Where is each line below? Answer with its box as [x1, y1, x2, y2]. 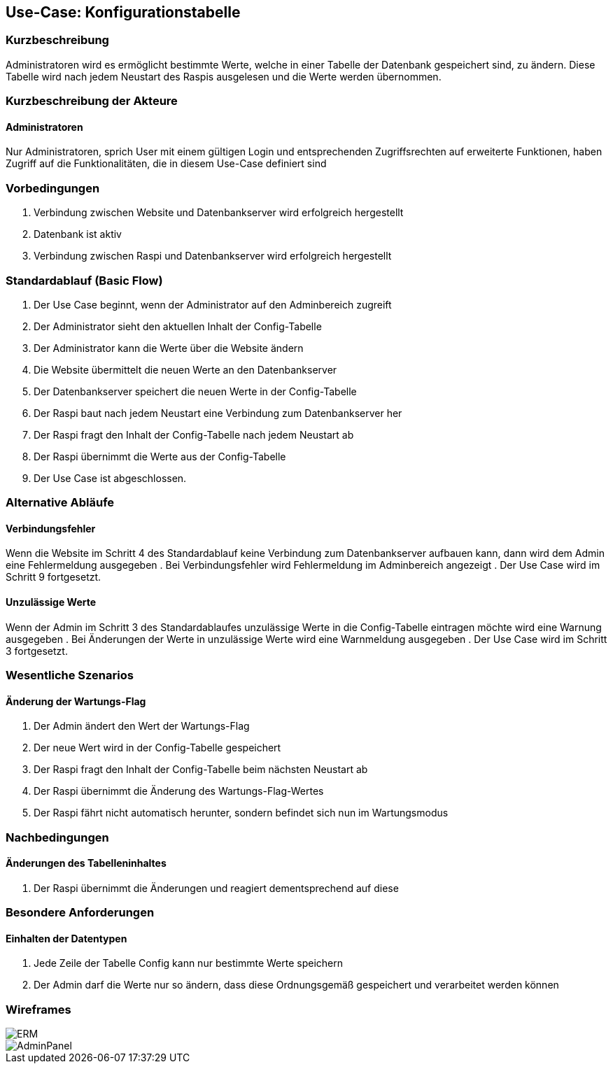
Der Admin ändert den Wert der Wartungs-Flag [34, 720, 250, 732]
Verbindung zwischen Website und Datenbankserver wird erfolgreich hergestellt [34, 206, 404, 219]
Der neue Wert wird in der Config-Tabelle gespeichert [34, 742, 281, 754]
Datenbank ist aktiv [34, 228, 122, 241]
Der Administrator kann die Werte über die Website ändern [34, 341, 304, 354]
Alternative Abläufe [6, 495, 115, 510]
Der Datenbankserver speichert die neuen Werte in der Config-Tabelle [34, 385, 357, 397]
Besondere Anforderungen [6, 905, 155, 920]
